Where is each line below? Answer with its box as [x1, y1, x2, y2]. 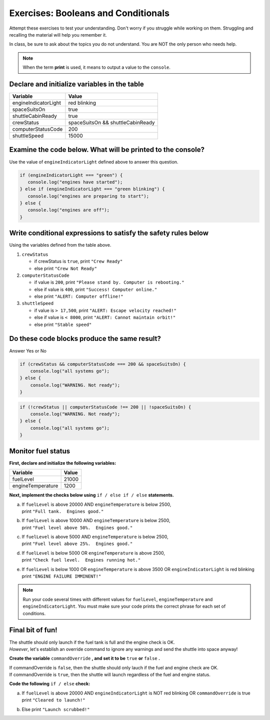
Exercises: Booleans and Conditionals [9, 8, 170, 19]
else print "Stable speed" [34, 321, 92, 327]
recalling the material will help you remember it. [9, 32, 107, 38]
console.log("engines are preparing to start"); [27, 193, 149, 199]
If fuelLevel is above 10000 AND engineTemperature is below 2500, [21, 517, 170, 523]
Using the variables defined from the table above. [9, 242, 111, 248]
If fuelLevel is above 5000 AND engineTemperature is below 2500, [21, 534, 168, 540]
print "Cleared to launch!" [21, 697, 85, 703]
